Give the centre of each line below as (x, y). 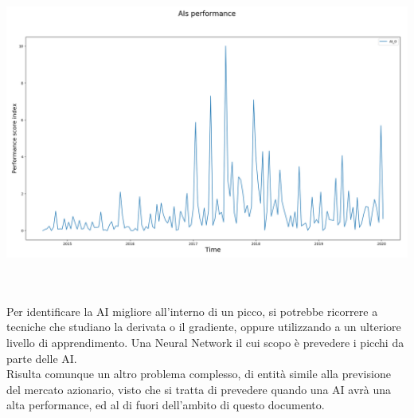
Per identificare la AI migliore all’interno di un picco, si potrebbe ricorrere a (192, 311)
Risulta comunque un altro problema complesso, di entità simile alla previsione (199, 374)
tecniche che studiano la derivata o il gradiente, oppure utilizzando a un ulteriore (204, 327)
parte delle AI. (42, 358)
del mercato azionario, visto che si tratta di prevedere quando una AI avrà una (199, 389)
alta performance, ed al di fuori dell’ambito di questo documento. (166, 405)
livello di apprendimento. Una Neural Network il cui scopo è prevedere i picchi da (205, 342)
